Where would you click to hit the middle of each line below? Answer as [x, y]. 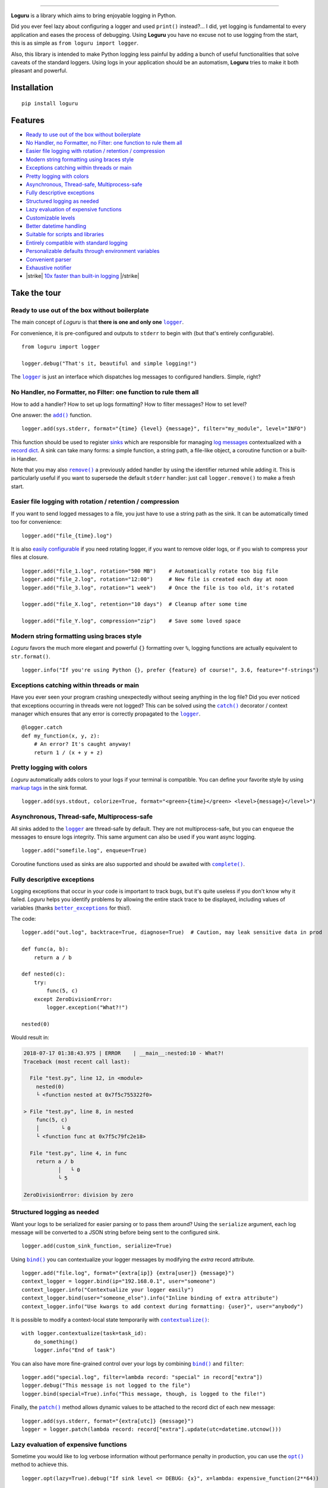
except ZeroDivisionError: [73, 999]
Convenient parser [48, 260]
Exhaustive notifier [49, 267]
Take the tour [36, 293]
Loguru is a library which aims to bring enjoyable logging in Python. [94, 15]
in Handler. [24, 459]
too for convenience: [37, 522]
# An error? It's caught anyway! [83, 744]
